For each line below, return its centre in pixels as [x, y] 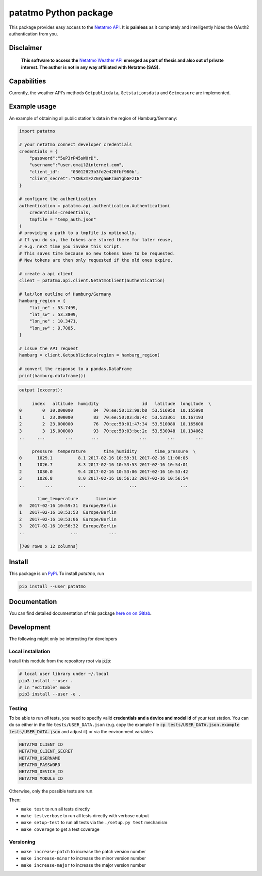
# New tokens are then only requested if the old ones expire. [96, 260]
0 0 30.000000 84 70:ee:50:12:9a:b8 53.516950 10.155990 [111, 411]
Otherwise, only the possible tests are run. [51, 791]
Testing [18, 708]
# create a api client [46, 274]
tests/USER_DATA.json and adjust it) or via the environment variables [81, 731]
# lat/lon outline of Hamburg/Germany [65, 294]
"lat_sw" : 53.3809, [54, 315]
